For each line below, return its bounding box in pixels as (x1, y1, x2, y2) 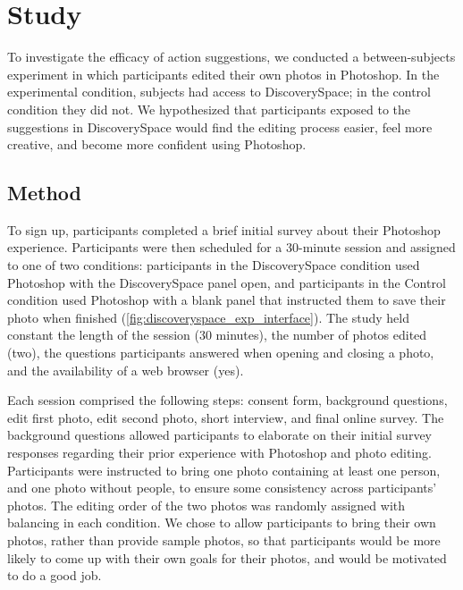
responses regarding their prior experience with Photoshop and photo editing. (7, 443, 432, 462)
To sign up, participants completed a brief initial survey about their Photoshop (7, 220, 441, 239)
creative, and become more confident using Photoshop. (7, 135, 307, 154)
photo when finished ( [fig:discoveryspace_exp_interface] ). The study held (7, 308, 409, 326)
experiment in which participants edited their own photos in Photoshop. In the (7, 64, 440, 83)
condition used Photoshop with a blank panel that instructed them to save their (7, 291, 446, 309)
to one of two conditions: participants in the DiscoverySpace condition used (7, 256, 420, 274)
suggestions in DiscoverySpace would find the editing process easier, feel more (7, 117, 433, 136)
